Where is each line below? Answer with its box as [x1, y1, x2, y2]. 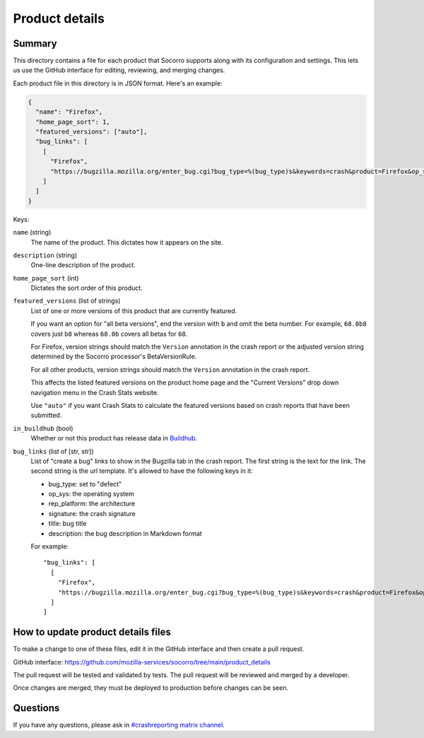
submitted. [30, 411, 62, 420]
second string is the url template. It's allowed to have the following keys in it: [30, 467, 254, 475]
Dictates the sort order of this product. [30, 283, 143, 293]
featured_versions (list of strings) [13, 297, 121, 305]
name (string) [13, 228, 52, 237]
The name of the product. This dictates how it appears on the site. [30, 238, 223, 247]
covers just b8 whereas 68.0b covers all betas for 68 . [30, 329, 188, 338]
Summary [13, 37, 57, 49]
